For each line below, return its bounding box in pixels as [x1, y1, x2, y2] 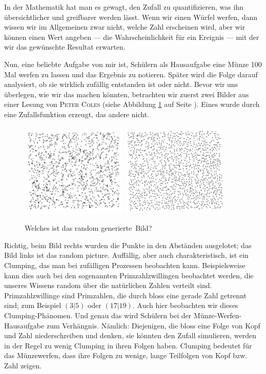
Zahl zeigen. [4, 360, 42, 370]
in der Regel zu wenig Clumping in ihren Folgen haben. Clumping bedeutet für [4, 340, 252, 350]
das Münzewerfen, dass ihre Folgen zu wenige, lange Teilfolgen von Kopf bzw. [4, 350, 248, 361]
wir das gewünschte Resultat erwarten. [4, 41, 126, 52]
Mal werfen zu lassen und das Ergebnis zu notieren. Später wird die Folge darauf [4, 69, 258, 79]
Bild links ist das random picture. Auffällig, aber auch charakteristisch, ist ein [4, 250, 249, 260]
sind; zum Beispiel [4, 300, 62, 311]
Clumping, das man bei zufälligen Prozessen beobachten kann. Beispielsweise [4, 259, 245, 270]
